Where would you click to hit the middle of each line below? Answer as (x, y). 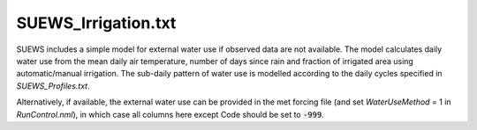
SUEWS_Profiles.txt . (53, 86)
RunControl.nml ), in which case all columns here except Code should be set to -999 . (170, 114)
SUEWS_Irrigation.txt (96, 23)
